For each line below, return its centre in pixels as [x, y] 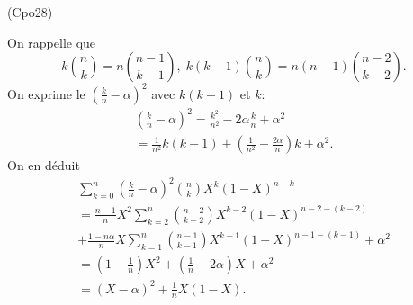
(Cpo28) [30, 12]
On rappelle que [52, 42]
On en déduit [44, 165]
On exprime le [46, 93]
